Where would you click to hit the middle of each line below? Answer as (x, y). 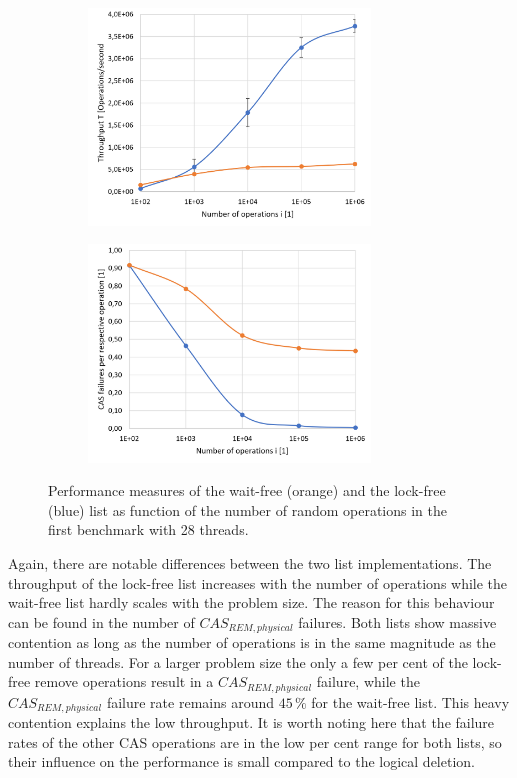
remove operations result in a (124, 681)
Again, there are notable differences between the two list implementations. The (250, 562)
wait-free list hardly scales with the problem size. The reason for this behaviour (251, 602)
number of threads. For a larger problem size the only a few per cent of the (238, 661)
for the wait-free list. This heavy (410, 701)
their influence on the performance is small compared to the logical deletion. (241, 761)
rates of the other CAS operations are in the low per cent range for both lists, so (255, 741)
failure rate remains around (190, 701)
